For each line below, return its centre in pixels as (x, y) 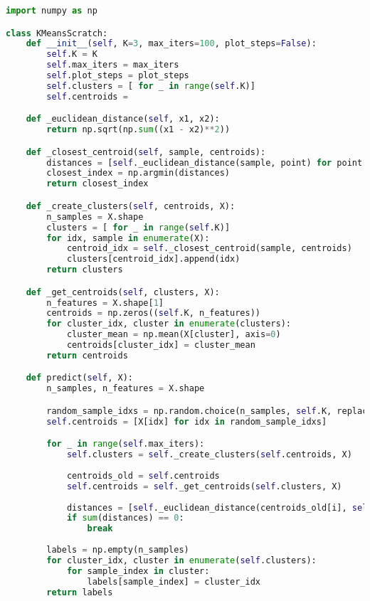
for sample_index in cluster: (138, 571)
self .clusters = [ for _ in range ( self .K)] (151, 86)
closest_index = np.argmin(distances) (138, 173)
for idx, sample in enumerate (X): (128, 238)
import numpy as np (52, 11)
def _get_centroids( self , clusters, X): (123, 292)
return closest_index (97, 184)
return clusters (85, 270)
